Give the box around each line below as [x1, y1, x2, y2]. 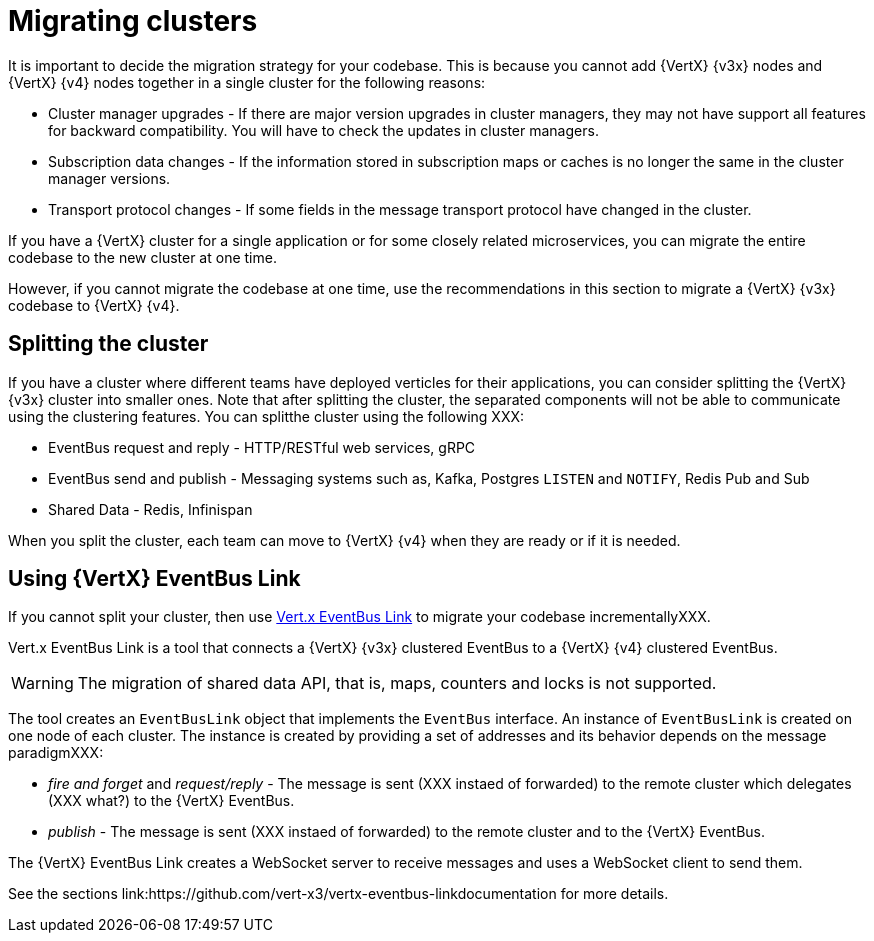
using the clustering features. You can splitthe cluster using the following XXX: [8, 407, 525, 425]
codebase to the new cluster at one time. [8, 248, 277, 266]
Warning [11, 673, 74, 694]
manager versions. [48, 169, 171, 187]
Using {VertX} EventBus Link [8, 566, 301, 592]
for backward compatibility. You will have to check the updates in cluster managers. [48, 121, 599, 139]
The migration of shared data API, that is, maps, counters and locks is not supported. [77, 673, 717, 694]
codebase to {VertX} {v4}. [8, 296, 180, 314]
